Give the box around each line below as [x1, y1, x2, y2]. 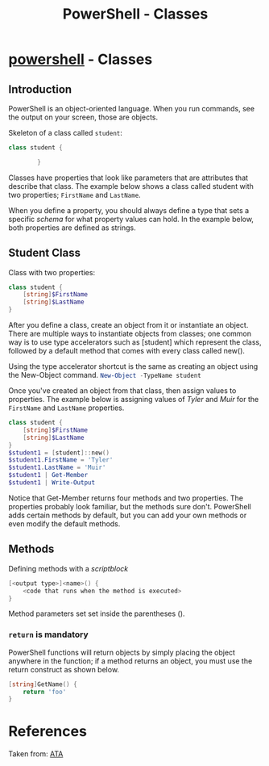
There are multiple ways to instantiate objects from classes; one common [8, 329, 252, 339]
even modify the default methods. [8, 518, 121, 529]
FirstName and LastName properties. [8, 403, 125, 412]
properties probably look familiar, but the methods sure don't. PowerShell [8, 501, 251, 511]
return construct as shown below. [8, 664, 119, 674]
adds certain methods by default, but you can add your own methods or [8, 510, 247, 520]
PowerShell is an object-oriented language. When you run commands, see [8, 104, 255, 113]
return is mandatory [8, 629, 89, 640]
